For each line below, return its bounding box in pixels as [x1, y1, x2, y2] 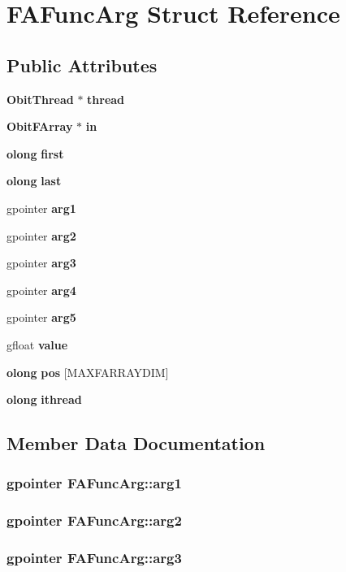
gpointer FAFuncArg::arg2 [6, 510, 182, 531]
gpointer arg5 [6, 309, 76, 326]
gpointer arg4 [6, 281, 76, 298]
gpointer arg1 [6, 199, 76, 216]
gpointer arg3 [6, 254, 76, 271]
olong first [6, 145, 64, 162]
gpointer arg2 [6, 227, 76, 244]
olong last [6, 172, 62, 189]
